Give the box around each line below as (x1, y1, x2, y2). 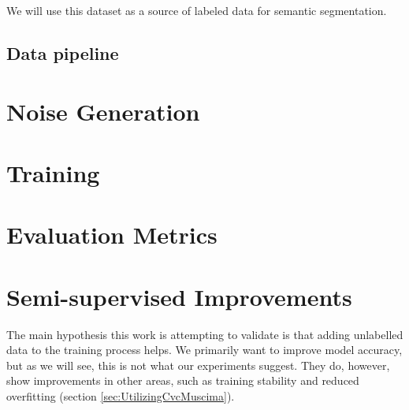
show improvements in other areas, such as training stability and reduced (6, 372, 359, 389)
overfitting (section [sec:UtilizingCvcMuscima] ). (6, 388, 235, 404)
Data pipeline (6, 40, 119, 65)
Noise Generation (6, 95, 200, 127)
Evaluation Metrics (6, 218, 218, 251)
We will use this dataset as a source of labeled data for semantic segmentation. (6, 2, 387, 18)
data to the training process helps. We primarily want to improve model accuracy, (6, 341, 403, 358)
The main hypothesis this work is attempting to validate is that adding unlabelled (6, 326, 403, 342)
